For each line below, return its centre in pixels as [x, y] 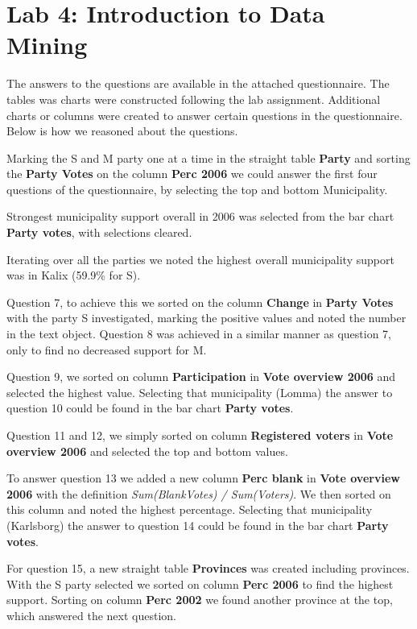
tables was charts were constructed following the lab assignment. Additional [194, 99]
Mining [47, 45]
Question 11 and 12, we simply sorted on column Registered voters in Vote [200, 435]
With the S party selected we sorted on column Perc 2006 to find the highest [200, 583]
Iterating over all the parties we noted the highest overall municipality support [200, 259]
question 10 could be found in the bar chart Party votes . [150, 408]
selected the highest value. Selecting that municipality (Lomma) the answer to [200, 392]
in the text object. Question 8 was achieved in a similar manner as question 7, [199, 334]
